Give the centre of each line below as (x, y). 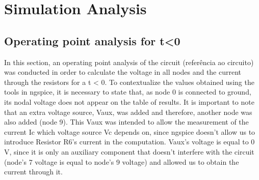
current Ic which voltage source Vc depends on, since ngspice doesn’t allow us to (130, 131)
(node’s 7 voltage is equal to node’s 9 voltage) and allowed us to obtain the (122, 161)
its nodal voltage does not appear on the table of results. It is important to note (129, 101)
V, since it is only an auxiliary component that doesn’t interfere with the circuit (129, 151)
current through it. (33, 172)
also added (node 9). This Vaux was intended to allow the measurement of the (126, 122)
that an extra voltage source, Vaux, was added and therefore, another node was (128, 112)
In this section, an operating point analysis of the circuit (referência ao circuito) (129, 62)
